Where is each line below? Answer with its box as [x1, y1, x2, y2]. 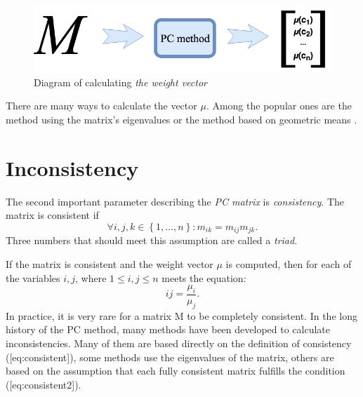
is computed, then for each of [225, 256, 352, 271]
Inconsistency [6, 153, 139, 182]
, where [75, 270, 107, 285]
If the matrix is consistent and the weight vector [6, 256, 213, 271]
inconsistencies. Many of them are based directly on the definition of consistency [6, 335, 352, 350]
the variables [6, 270, 60, 285]
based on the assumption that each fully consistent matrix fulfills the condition [6, 363, 345, 378]
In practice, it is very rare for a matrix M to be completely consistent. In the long [6, 308, 357, 323]
